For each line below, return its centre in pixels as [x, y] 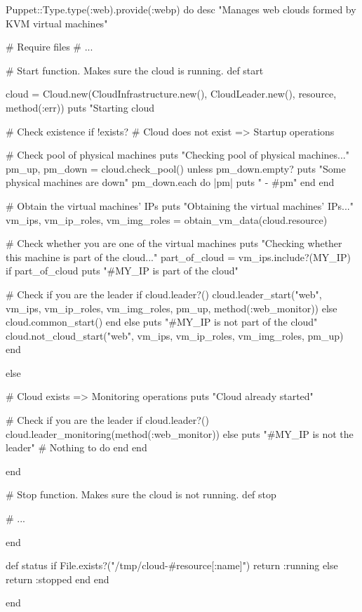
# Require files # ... [49, 47]
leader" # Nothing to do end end [76, 447]
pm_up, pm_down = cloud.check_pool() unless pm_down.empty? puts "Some [176, 168]
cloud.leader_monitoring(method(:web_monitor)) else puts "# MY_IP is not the [180, 433]
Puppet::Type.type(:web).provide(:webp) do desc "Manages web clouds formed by [181, 9]
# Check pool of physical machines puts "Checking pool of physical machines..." [177, 155]
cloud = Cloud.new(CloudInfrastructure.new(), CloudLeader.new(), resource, [171, 94]
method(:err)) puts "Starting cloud [80, 107]
